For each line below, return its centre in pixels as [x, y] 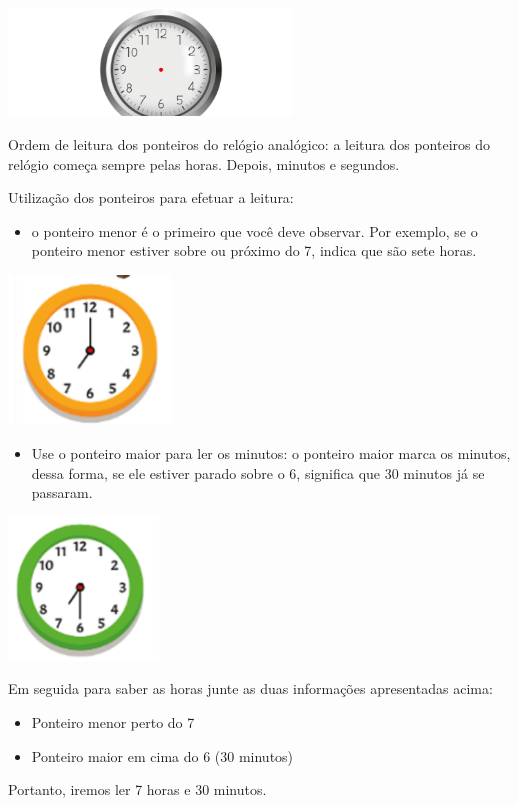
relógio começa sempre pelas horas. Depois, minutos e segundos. [204, 163]
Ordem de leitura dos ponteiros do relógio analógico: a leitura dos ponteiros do [249, 144]
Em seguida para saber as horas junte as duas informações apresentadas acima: [250, 688]
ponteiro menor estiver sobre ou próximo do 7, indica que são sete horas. [254, 250]
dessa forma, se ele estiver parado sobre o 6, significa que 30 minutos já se [258, 472]
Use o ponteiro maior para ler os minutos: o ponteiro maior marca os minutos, [271, 452]
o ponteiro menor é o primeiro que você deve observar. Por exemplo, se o [254, 230]
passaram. [62, 492]
